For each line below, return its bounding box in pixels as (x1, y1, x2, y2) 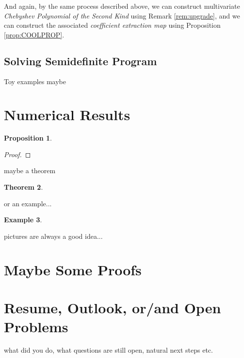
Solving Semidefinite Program (4, 53, 157, 68)
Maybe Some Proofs (4, 259, 142, 279)
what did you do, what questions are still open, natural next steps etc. (4, 345, 213, 355)
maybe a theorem (4, 165, 56, 176)
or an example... (4, 198, 52, 208)
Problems (4, 317, 68, 337)
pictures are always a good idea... (4, 231, 103, 241)
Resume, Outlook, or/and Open (4, 298, 221, 318)
